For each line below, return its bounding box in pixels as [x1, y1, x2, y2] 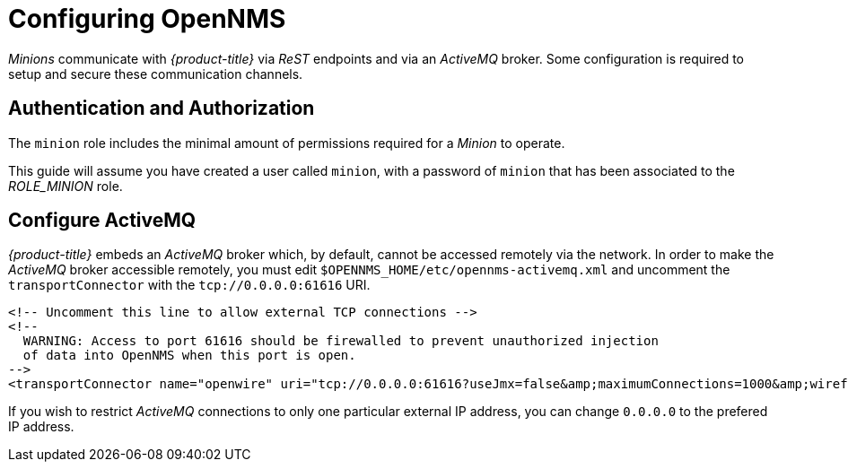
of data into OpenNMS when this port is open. [22, 348, 356, 363]
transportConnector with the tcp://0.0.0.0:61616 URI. [8, 277, 371, 293]
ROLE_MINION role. [8, 178, 123, 194]
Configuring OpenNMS [8, 4, 286, 34]
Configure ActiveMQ [8, 209, 197, 232]
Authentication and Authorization [8, 97, 315, 120]
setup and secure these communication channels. [8, 65, 303, 82]
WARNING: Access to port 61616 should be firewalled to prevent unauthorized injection [22, 334, 659, 349]
